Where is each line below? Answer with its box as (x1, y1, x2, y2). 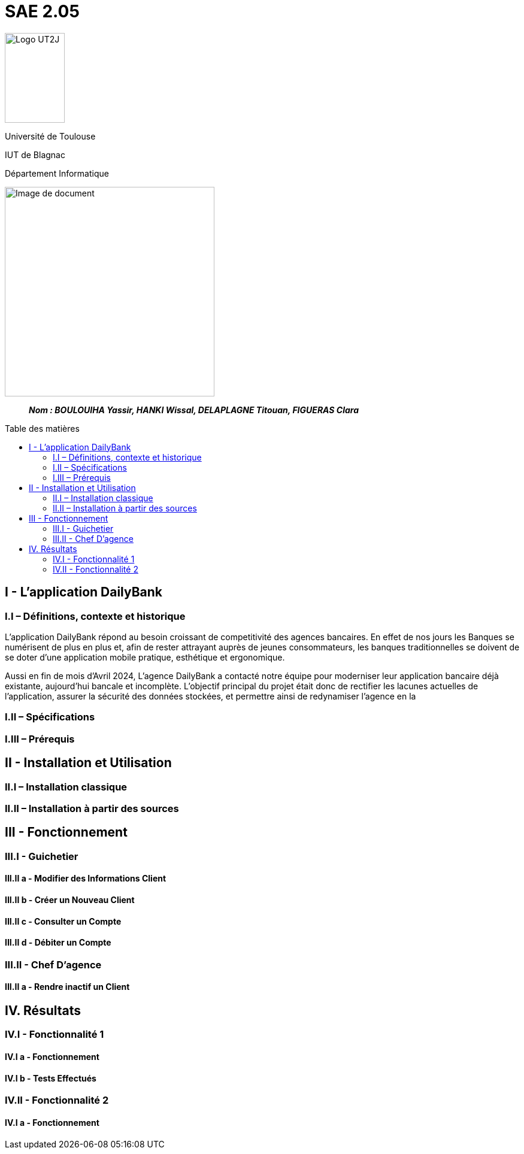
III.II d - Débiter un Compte (5, 937, 111, 948)
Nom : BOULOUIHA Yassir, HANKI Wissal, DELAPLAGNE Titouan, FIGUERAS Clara (29, 404, 359, 415)
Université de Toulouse (5, 131, 96, 141)
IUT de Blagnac (5, 149, 65, 160)
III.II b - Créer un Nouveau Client (5, 895, 135, 905)
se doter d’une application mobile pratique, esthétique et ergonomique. (5, 652, 285, 662)
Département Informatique (5, 168, 109, 178)
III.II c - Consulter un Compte (5, 916, 122, 926)
